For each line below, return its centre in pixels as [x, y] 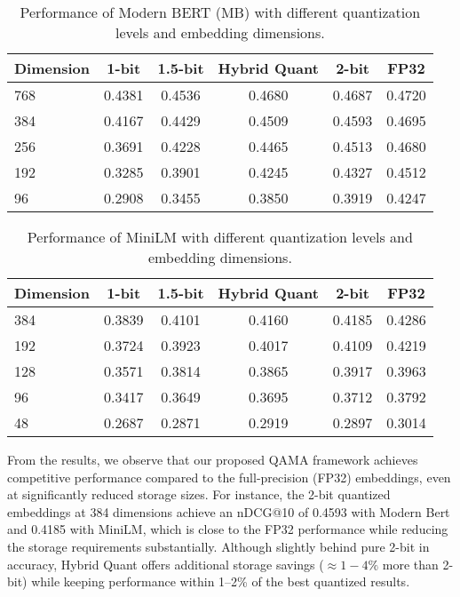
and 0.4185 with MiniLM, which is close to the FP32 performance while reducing [228, 529]
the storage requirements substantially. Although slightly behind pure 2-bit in [218, 546]
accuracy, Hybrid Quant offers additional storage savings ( [166, 564]
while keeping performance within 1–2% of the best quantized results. [221, 581]
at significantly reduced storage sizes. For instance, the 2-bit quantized [199, 494]
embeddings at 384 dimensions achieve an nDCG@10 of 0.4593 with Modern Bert [229, 511]
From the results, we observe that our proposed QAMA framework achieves [213, 459]
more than [410, 564]
